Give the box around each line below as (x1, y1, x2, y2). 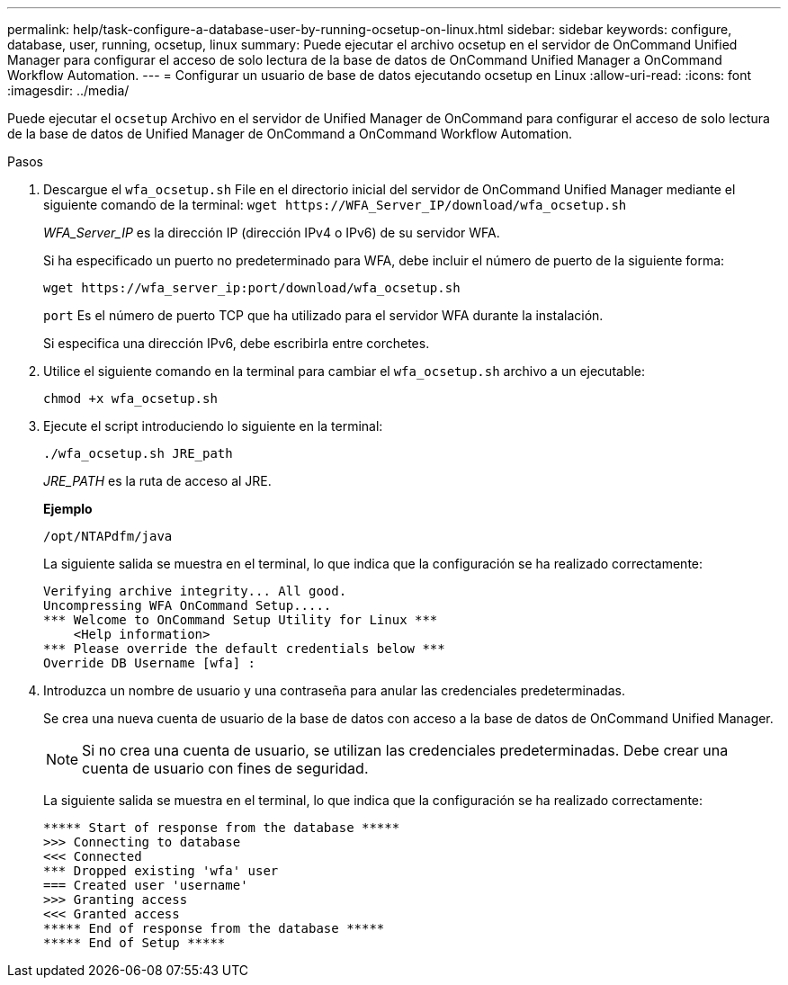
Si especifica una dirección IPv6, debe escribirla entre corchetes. (43, 336, 430, 351)
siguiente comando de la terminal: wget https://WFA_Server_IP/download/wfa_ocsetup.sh (43, 197, 627, 212)
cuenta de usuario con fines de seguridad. (82, 759, 369, 777)
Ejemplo (43, 501, 93, 516)
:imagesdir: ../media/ (7, 83, 130, 98)
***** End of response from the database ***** (43, 921, 385, 936)
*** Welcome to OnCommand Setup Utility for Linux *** (43, 613, 438, 627)
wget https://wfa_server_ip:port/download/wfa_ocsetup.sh (43, 281, 461, 295)
